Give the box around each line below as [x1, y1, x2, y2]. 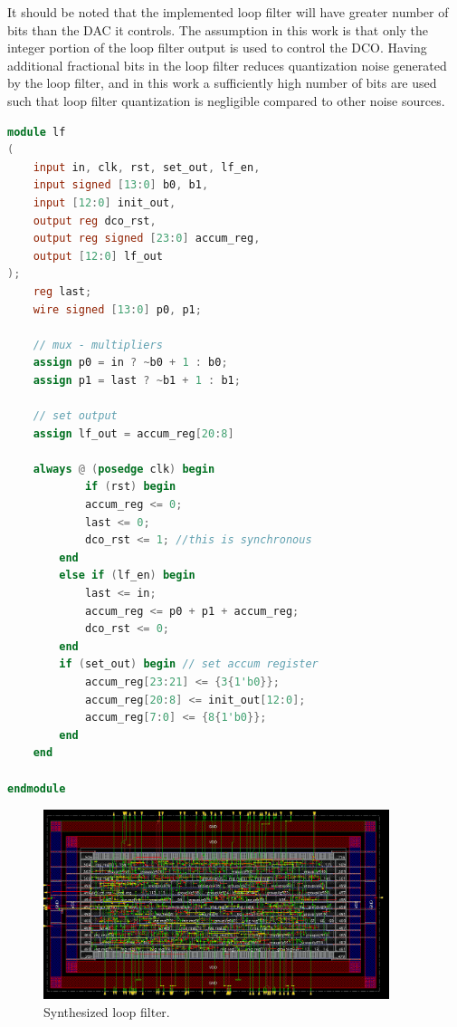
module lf [7, 125, 66, 139]
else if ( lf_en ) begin [59, 569, 195, 582]
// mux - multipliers [33, 338, 163, 351]
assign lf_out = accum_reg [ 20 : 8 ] [33, 427, 234, 440]
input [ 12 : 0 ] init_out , [33, 196, 176, 209]
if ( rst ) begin [84, 480, 176, 494]
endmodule [7, 782, 66, 795]
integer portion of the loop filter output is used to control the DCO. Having [7, 38, 427, 57]
